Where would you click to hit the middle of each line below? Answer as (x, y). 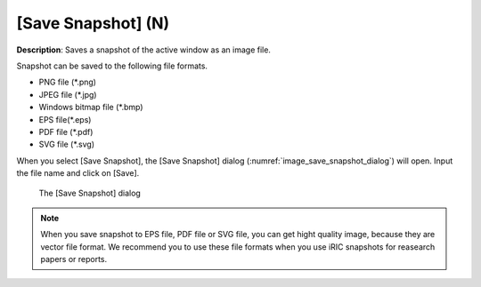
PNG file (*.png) (68, 82)
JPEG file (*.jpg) (68, 94)
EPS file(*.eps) (65, 119)
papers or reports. (74, 259)
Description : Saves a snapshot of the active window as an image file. (144, 50)
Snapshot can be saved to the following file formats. (112, 66)
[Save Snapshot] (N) (93, 23)
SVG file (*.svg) (67, 144)
